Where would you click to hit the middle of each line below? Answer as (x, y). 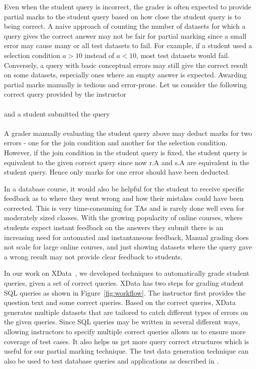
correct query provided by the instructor (65, 94)
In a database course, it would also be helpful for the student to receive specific (124, 188)
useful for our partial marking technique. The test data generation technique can (126, 351)
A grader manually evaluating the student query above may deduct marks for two (128, 133)
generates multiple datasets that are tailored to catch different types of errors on (126, 312)
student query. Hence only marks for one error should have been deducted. (117, 172)
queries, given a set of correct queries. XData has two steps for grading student (124, 283)
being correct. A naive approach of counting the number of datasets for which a (125, 26)
